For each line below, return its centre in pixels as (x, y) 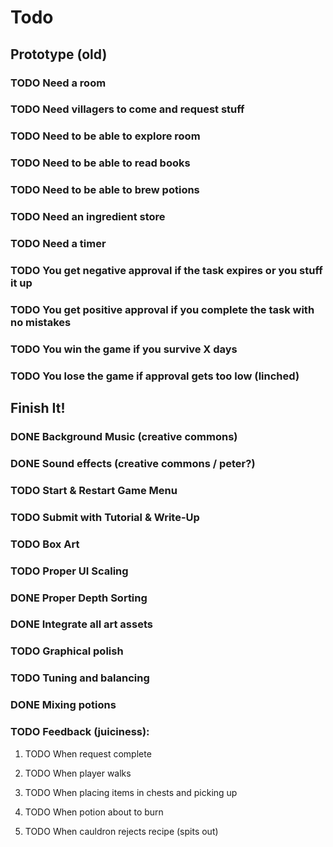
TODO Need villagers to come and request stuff (127, 109)
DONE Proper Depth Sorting (79, 598)
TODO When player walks (78, 773)
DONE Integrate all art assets (81, 624)
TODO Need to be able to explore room (105, 136)
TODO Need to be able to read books (100, 163)
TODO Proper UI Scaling (69, 571)
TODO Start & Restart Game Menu (94, 490)
